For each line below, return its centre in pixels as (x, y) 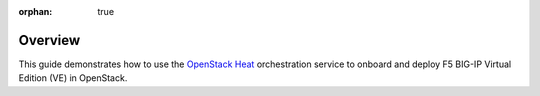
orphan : (35, 11)
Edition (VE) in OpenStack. (73, 78)
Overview (49, 40)
